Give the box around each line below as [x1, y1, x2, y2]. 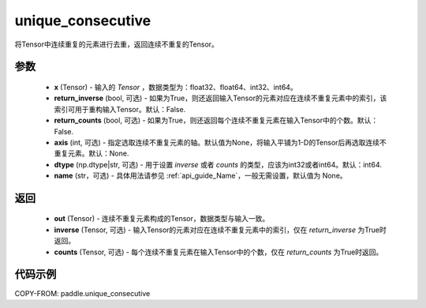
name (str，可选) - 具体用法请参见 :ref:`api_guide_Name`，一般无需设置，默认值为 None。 [54, 171, 347, 181]
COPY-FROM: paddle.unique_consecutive [14, 288, 151, 298]
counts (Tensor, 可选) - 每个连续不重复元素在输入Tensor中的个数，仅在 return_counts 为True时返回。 [54, 247, 383, 257]
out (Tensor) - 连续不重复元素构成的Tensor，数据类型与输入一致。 [54, 214, 270, 223]
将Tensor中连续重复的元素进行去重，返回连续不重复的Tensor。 [14, 39, 219, 49]
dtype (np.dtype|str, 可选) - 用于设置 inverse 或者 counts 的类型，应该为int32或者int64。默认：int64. [54, 160, 382, 169]
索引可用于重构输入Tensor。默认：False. [54, 104, 186, 114]
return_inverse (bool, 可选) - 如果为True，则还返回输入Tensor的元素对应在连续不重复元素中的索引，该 [54, 93, 387, 103]
